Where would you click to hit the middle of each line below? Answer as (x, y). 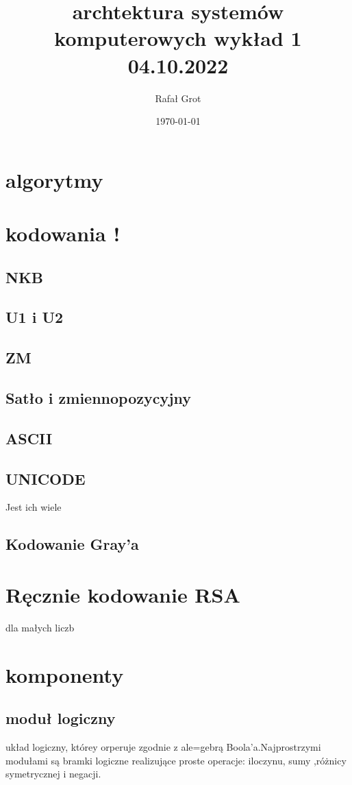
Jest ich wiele (34, 507)
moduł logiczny (61, 718)
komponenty (65, 674)
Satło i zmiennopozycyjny (99, 397)
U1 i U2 (35, 317)
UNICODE (46, 478)
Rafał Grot (178, 98)
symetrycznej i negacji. (53, 774)
